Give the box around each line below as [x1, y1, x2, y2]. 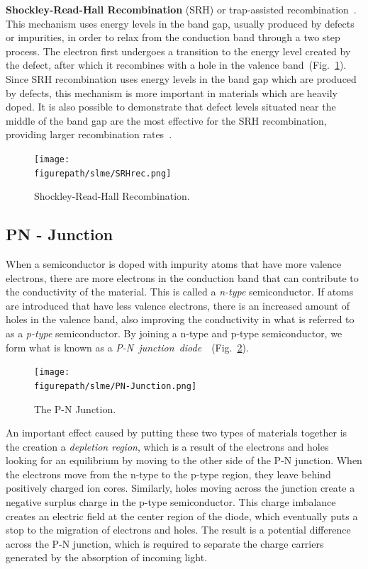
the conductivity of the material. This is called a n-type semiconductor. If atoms [6, 284, 354, 299]
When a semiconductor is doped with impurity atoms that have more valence [6, 257, 342, 271]
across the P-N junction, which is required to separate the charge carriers [6, 536, 324, 551]
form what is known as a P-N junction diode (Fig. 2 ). [6, 339, 249, 354]
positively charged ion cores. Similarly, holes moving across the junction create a [6, 480, 355, 495]
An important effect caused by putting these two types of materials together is [6, 425, 347, 440]
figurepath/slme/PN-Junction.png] [34, 381, 197, 391]
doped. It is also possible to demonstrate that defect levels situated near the [6, 99, 336, 114]
